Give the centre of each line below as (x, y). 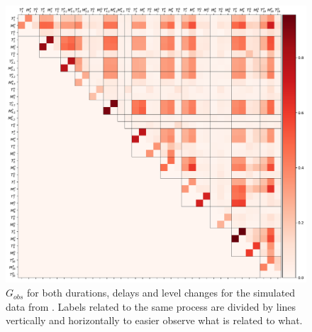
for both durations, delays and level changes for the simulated (161, 293)
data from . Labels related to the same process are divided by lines (151, 306)
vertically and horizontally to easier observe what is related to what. (154, 320)
